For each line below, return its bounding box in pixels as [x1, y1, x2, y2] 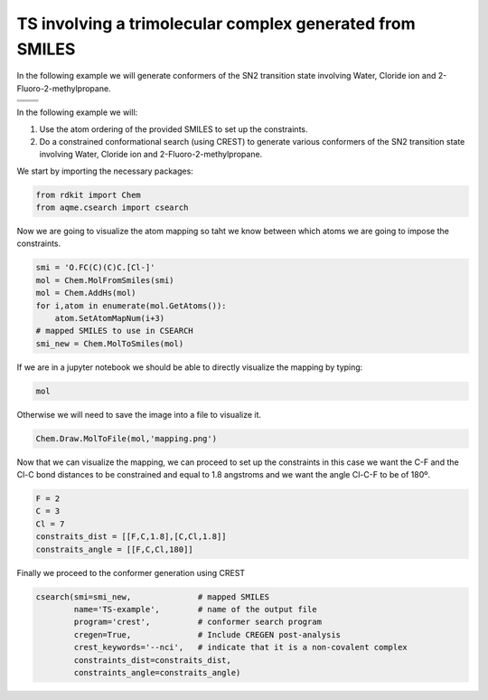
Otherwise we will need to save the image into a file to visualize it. [16, 409, 262, 420]
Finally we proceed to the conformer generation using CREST [16, 567, 246, 578]
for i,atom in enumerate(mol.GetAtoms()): [35, 300, 227, 311]
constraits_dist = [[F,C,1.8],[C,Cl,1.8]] [35, 532, 227, 542]
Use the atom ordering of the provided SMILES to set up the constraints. [39, 123, 308, 135]
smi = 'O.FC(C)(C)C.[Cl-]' [35, 262, 155, 273]
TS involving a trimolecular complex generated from [16, 14, 416, 33]
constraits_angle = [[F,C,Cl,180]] [35, 544, 193, 554]
